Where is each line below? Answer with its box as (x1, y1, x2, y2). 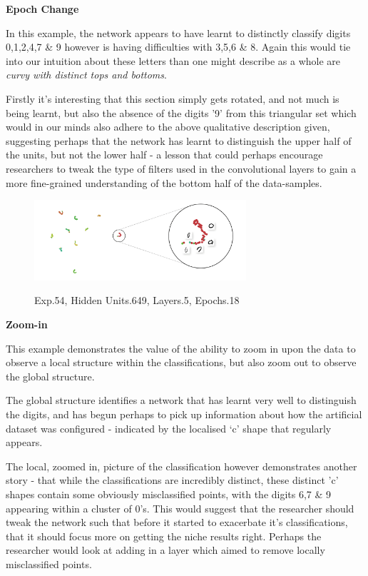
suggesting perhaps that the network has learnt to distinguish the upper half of (6, 133, 352, 148)
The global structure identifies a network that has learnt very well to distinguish (6, 393, 357, 408)
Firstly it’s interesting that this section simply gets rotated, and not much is (6, 91, 339, 106)
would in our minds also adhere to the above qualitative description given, (6, 119, 330, 134)
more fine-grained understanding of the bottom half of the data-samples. (6, 175, 322, 190)
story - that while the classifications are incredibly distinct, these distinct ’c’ (6, 473, 339, 487)
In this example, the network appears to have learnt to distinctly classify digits (6, 25, 351, 40)
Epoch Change (6, 1, 79, 16)
